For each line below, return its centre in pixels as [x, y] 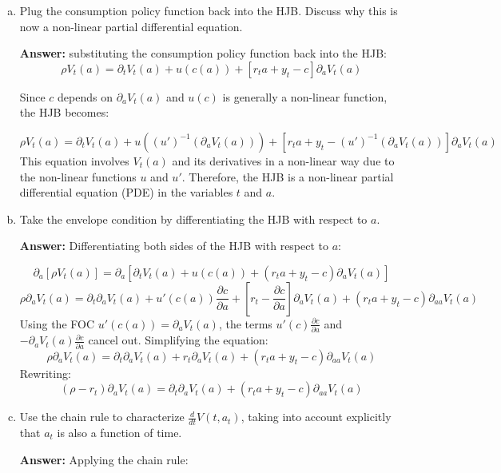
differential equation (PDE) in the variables [126, 192]
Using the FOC [57, 323]
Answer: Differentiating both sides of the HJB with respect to [174, 246]
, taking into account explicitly [316, 417]
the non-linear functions [78, 176]
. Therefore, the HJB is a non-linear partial [288, 176]
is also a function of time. [119, 432]
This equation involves [74, 160]
